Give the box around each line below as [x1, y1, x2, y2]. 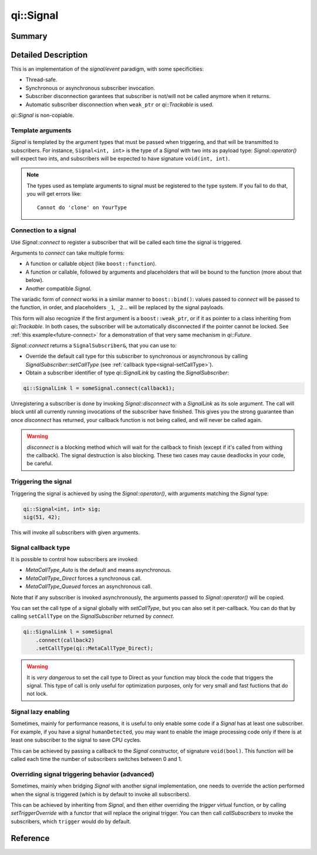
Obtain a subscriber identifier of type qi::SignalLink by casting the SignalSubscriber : [25, 369, 229, 376]
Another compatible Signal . [25, 285, 92, 292]
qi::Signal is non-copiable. [11, 112, 75, 119]
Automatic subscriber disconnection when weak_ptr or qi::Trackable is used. [25, 100, 214, 108]
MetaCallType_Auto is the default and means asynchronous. [25, 566, 171, 574]
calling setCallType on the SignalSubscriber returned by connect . [11, 613, 174, 620]
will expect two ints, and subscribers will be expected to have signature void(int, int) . [11, 155, 230, 162]
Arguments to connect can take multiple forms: [11, 250, 125, 257]
